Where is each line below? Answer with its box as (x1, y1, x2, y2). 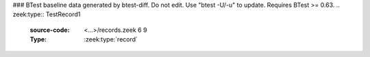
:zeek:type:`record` (84, 35, 138, 43)
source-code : (29, 26, 70, 34)
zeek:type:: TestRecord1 (12, 10, 81, 18)
